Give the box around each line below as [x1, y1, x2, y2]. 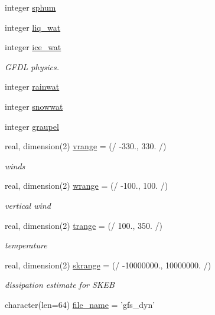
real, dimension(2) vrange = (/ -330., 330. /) [5, 140, 167, 152]
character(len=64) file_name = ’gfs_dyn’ [5, 298, 155, 310]
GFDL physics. [5, 60, 59, 73]
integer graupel [5, 120, 59, 132]
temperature [5, 239, 47, 251]
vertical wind [5, 199, 51, 211]
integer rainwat [5, 80, 60, 93]
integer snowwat [5, 100, 63, 112]
